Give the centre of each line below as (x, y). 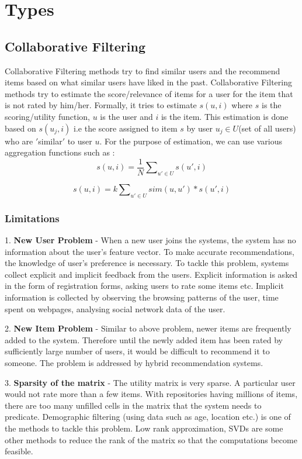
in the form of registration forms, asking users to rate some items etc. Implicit (144, 286)
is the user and (126, 116)
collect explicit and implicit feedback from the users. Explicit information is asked (151, 274)
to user (80, 141)
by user (199, 128)
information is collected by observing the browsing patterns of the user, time (142, 297)
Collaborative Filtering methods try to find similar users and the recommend (143, 70)
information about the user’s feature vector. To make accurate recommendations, (150, 251)
